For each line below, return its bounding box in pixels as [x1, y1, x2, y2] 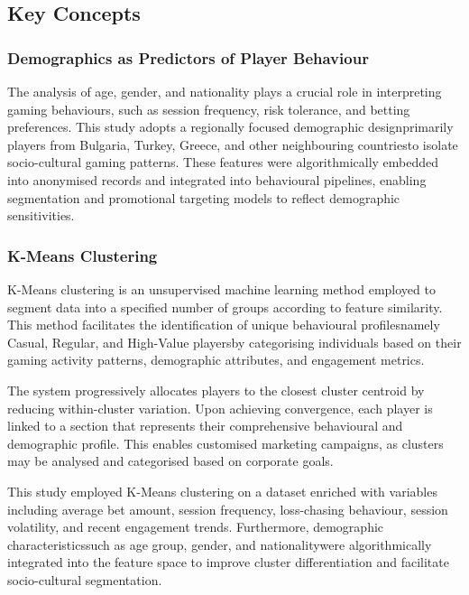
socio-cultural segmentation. [7, 570, 162, 589]
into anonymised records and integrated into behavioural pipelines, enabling [7, 170, 427, 189]
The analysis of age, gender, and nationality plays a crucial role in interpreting [7, 82, 442, 100]
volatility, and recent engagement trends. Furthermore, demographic [7, 517, 384, 536]
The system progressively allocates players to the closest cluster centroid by [7, 380, 425, 399]
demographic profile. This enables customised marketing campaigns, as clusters [7, 433, 444, 452]
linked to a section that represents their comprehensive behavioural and [7, 416, 403, 435]
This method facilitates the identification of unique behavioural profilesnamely [7, 315, 440, 334]
